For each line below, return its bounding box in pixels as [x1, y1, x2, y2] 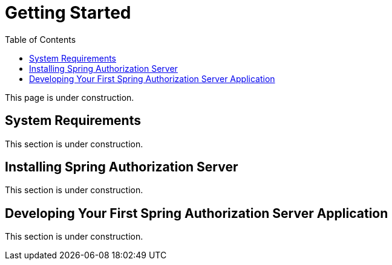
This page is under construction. [5, 92, 134, 103]
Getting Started [5, 2, 131, 23]
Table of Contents [5, 34, 76, 45]
